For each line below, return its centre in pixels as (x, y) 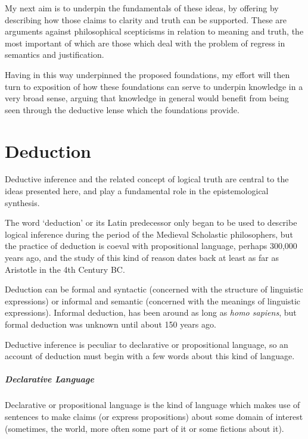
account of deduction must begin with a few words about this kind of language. (150, 356)
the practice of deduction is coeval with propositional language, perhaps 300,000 (151, 246)
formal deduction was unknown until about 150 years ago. (111, 324)
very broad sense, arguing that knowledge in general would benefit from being (147, 98)
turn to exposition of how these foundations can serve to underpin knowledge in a (154, 86)
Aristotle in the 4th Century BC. (65, 269)
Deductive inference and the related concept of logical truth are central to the (147, 179)
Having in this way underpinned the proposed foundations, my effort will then (147, 74)
